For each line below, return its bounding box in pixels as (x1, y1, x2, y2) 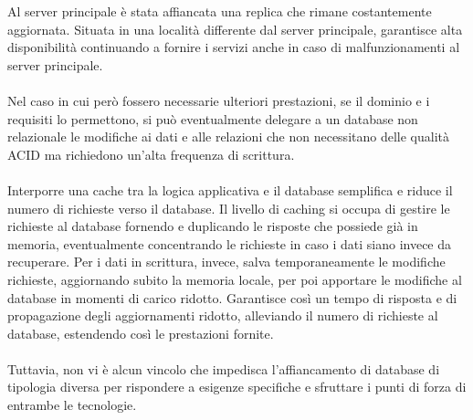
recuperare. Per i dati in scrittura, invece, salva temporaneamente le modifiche (7, 252, 446, 271)
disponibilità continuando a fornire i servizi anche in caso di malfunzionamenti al (7, 37, 460, 57)
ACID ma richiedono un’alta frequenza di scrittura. (7, 144, 295, 163)
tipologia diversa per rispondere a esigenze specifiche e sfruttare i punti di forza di (7, 377, 467, 396)
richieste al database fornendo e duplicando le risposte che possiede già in (7, 216, 418, 236)
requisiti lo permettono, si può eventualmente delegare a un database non (7, 109, 418, 128)
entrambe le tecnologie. (7, 395, 137, 415)
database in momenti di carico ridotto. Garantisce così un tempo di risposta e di (7, 288, 457, 307)
